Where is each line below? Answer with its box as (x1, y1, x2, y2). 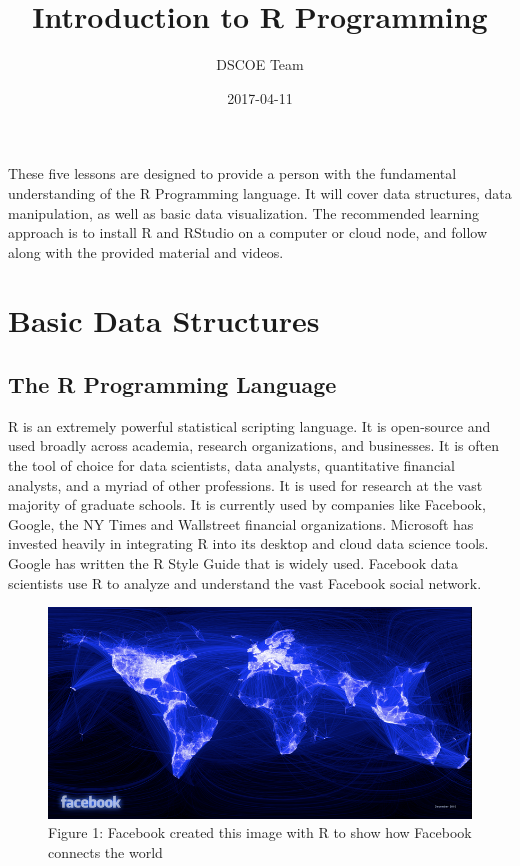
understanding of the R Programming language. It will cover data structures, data (8, 182, 512, 203)
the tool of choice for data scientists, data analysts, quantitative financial (8, 455, 455, 476)
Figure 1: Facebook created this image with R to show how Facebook (48, 822, 472, 843)
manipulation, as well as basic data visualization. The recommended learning (8, 202, 479, 223)
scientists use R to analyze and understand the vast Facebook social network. (8, 572, 482, 593)
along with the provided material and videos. (8, 241, 284, 262)
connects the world (48, 841, 163, 862)
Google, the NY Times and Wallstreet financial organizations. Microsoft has (8, 513, 474, 534)
